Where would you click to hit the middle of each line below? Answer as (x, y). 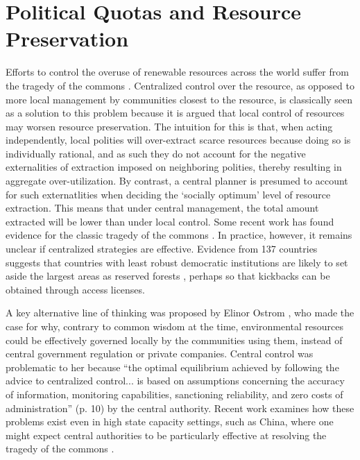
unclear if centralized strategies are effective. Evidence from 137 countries (162, 249)
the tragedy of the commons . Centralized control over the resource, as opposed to (180, 85)
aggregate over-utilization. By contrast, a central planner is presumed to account (177, 181)
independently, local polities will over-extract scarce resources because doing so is (178, 140)
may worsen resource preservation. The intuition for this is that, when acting (169, 126)
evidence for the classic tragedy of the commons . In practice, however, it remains (179, 235)
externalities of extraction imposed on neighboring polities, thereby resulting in (174, 167)
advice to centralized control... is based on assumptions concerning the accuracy (175, 381)
